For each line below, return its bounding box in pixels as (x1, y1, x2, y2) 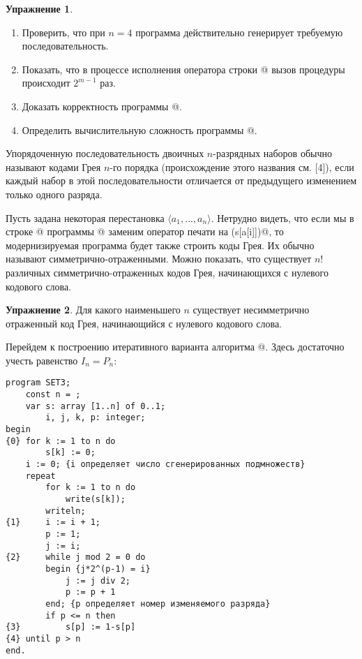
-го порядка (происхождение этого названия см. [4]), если (110, 159, 354, 174)
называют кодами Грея (6, 159, 101, 174)
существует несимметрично (193, 302, 310, 317)
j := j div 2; (65, 575, 130, 586)
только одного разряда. (6, 186, 103, 201)
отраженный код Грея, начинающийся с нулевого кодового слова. (6, 316, 282, 330)
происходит (22, 75, 70, 90)
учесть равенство (6, 353, 78, 367)
